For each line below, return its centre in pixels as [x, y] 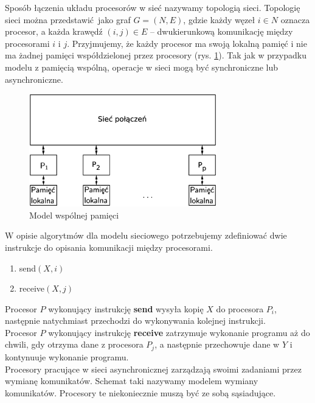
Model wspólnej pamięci [74, 215]
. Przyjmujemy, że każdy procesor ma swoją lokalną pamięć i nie [187, 43]
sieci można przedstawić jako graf [68, 19]
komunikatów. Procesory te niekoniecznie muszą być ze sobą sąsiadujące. [140, 392]
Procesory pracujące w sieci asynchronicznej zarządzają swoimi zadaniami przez [153, 369]
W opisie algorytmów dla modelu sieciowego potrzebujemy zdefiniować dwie [146, 235]
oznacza [295, 19]
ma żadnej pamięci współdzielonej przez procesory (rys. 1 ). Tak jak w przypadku [156, 55]
